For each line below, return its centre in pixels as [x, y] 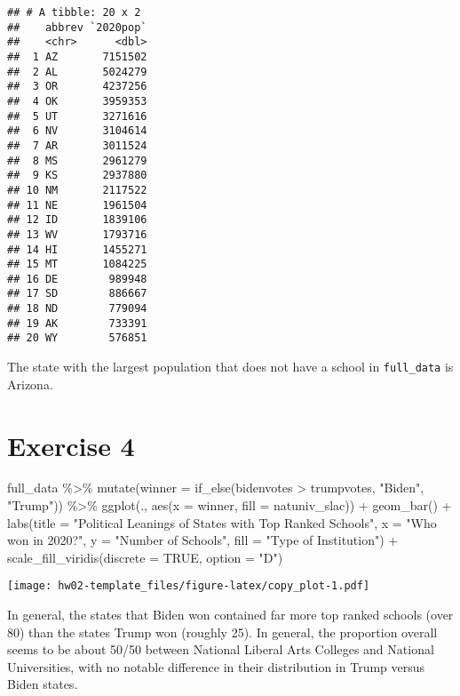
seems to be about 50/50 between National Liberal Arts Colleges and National [221, 649]
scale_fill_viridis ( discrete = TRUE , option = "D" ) [145, 557]
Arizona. [30, 384]
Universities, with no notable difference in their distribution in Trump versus [216, 666]
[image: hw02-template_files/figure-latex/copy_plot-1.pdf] [189, 586]
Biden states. [43, 684]
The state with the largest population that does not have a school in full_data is [230, 367]
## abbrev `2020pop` [77, 27]
